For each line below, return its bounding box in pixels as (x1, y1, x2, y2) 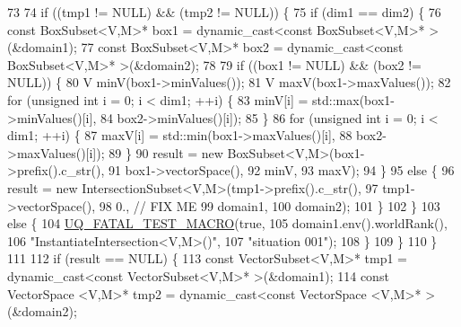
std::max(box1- (312, 90, 395, 109)
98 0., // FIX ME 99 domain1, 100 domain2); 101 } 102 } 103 (99, 196, 440, 215)
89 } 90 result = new (109, 143, 223, 162)
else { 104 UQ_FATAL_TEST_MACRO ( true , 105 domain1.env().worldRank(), (7, 214, 448, 233)
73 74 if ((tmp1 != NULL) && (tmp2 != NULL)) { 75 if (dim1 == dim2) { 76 (7, 3, 441, 21)
